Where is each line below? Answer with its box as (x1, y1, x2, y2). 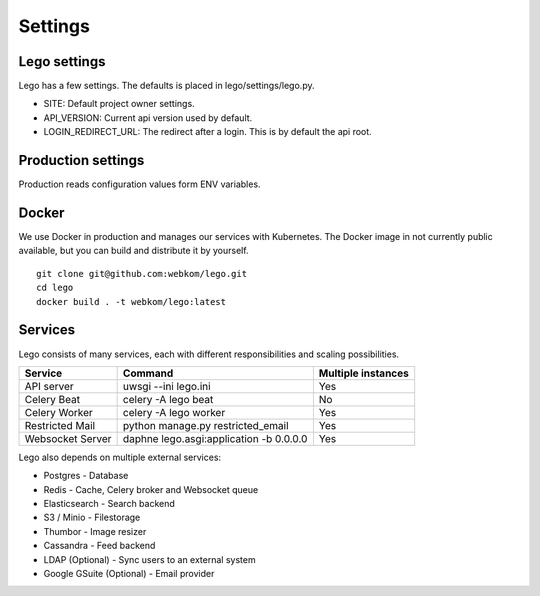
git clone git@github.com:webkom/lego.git (36, 268, 248, 279)
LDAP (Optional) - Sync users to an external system (43, 553, 256, 565)
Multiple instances (318, 366, 409, 380)
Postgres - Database (43, 470, 129, 482)
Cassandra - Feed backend (43, 540, 156, 552)
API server (24, 379, 74, 393)
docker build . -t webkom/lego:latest (36, 296, 227, 307)
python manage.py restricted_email (122, 418, 289, 432)
